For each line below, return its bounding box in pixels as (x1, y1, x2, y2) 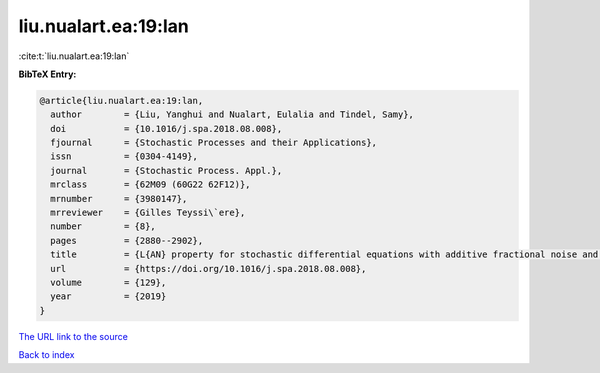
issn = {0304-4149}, (50, 151, 199, 162)
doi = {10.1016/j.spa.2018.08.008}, (50, 123, 283, 134)
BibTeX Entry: (18, 68, 77, 80)
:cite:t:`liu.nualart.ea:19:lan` (18, 50, 130, 62)
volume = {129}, (50, 277, 167, 288)
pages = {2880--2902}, (50, 235, 204, 246)
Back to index (18, 349, 75, 361)
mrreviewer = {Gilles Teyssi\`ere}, (50, 207, 246, 219)
